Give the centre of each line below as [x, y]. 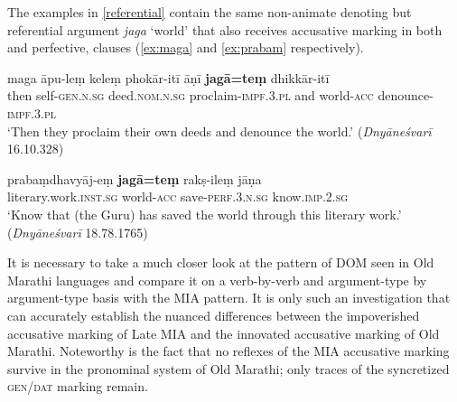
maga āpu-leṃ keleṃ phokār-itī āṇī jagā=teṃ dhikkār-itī [168, 77]
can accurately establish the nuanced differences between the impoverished [214, 315]
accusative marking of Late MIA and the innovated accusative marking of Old [224, 333]
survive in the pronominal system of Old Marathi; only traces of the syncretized [228, 368]
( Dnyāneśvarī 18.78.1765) [78, 232]
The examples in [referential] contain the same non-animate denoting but [210, 12]
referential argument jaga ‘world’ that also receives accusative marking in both [225, 29]
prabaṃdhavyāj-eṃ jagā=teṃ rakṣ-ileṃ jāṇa [135, 178]
